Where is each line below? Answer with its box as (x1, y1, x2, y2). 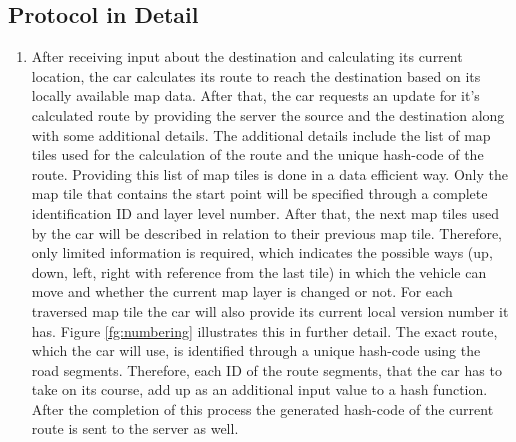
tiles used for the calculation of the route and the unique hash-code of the (31, 144, 484, 165)
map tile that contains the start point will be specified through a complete (31, 183, 488, 204)
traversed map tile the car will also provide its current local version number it (31, 300, 509, 321)
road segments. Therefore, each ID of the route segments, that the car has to (31, 359, 502, 380)
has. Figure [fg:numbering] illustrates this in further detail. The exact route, (31, 320, 498, 341)
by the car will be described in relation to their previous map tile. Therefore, (31, 222, 503, 243)
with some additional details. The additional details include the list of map (31, 124, 491, 145)
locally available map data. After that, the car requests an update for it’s (31, 85, 480, 106)
